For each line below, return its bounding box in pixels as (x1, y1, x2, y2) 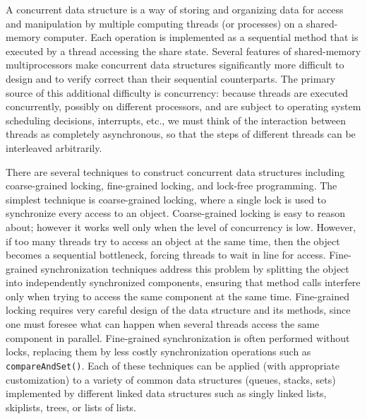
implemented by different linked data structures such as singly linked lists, (6, 386, 327, 401)
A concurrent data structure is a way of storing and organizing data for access (6, 2, 344, 16)
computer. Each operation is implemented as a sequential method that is (44, 30, 359, 45)
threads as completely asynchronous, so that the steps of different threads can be (6, 126, 356, 141)
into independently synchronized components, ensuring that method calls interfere (6, 275, 361, 290)
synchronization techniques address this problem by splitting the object (40, 261, 349, 276)
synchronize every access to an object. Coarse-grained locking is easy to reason (6, 206, 345, 220)
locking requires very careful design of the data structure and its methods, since (6, 302, 351, 317)
